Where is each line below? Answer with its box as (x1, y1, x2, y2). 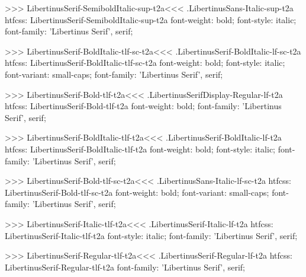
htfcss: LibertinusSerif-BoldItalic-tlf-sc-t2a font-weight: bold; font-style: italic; (5, 56, 285, 69)
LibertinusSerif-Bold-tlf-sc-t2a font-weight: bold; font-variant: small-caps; (5, 186, 269, 198)
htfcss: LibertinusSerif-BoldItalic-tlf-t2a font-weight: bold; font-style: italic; (5, 142, 275, 155)
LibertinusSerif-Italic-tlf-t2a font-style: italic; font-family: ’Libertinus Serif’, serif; (5, 229, 298, 241)
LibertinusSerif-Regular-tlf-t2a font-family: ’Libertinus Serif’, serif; (5, 260, 245, 273)
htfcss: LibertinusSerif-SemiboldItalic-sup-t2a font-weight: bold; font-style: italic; (5, 13, 297, 26)
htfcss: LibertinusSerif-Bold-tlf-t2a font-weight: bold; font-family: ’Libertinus (5, 100, 282, 112)
